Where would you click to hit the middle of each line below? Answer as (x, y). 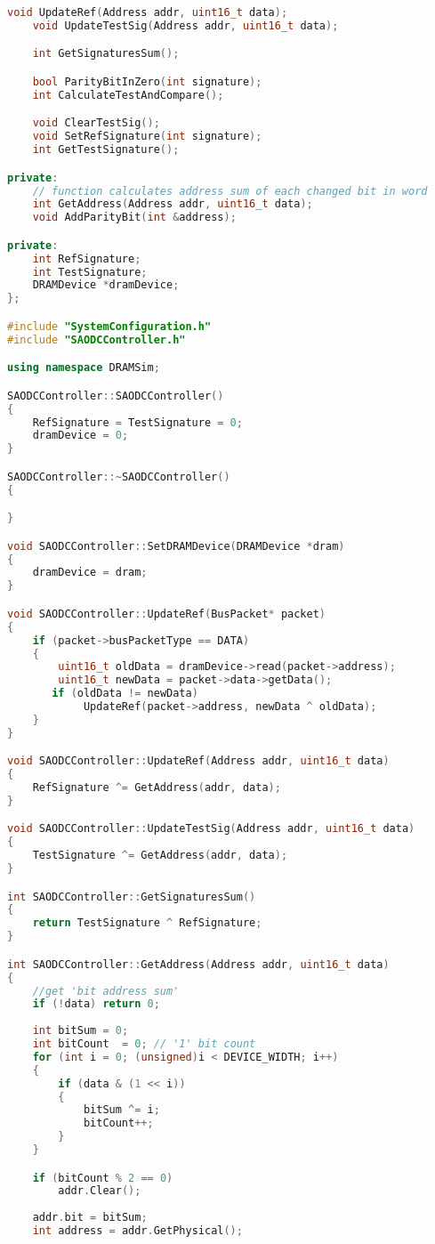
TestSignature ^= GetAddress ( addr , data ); (160, 856)
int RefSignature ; (87, 258)
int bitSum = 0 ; (81, 1031)
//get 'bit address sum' (106, 991)
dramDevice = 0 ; (81, 436)
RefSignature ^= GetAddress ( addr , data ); (157, 788)
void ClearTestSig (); (96, 123)
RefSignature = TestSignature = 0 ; (137, 422)
